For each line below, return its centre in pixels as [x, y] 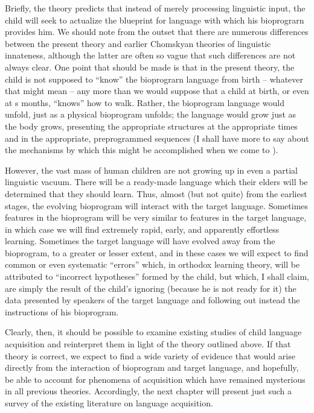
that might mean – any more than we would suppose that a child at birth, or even [157, 91]
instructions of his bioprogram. [62, 311]
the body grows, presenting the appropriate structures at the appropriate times [151, 126]
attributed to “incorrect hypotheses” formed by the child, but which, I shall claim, [157, 276]
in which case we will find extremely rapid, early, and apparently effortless [142, 229]
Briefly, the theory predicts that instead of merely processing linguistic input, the [155, 8]
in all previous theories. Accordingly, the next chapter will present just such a [149, 391]
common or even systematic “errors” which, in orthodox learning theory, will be [152, 264]
